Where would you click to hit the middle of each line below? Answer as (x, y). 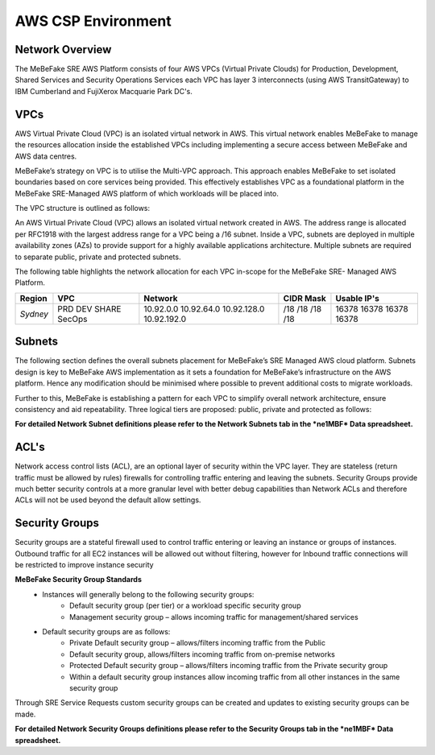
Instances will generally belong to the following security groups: (148, 594)
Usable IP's (358, 298)
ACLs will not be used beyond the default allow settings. (108, 500)
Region (33, 298)
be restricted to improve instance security (84, 565)
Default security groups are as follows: (106, 632)
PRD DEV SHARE (89, 308)
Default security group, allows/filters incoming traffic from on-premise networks (203, 654)
